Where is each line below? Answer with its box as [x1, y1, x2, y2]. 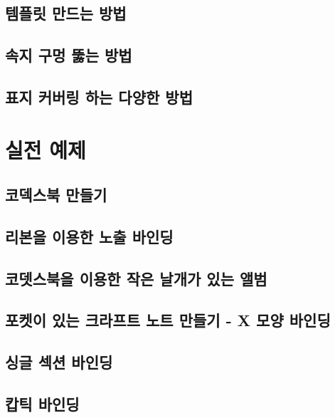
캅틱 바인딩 [5, 393, 80, 415]
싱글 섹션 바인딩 [5, 351, 113, 373]
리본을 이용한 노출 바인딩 [5, 225, 174, 247]
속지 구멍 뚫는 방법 [5, 44, 132, 66]
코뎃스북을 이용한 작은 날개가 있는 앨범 [5, 267, 267, 289]
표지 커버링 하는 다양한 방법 [5, 85, 193, 108]
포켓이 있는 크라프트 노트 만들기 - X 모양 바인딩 [5, 309, 331, 331]
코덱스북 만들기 [5, 184, 107, 206]
